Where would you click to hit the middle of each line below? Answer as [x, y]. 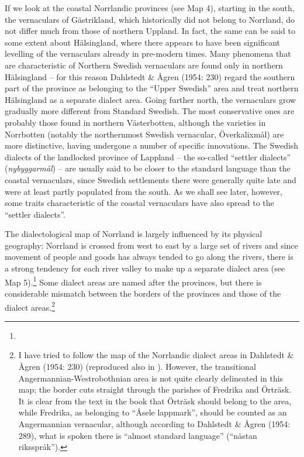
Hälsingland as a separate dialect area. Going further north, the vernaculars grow [151, 99]
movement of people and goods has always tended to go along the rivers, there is [149, 257]
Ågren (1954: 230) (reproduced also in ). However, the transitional [137, 366]
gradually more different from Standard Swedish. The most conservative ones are [150, 111]
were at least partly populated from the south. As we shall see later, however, [144, 191]
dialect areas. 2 [30, 306]
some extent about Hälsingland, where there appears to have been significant [142, 42]
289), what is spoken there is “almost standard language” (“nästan [138, 435]
